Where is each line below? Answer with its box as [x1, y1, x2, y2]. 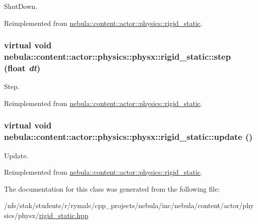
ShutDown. [4, 1, 38, 11]
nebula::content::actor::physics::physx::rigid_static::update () [4, 130, 253, 143]
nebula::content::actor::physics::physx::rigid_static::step [4, 50, 231, 63]
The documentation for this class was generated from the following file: [4, 183, 220, 194]
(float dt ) [4, 61, 41, 74]
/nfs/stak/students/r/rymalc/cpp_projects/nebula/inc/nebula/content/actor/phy [4, 200, 254, 211]
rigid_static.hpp [39, 210, 88, 220]
